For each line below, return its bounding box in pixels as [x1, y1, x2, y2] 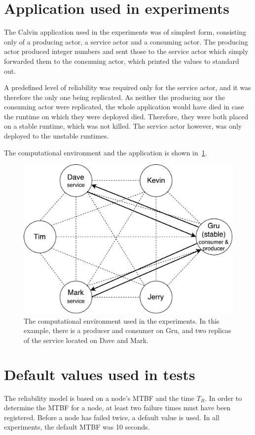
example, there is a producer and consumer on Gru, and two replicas [24, 325, 231, 336]
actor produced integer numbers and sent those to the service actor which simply [4, 46, 249, 56]
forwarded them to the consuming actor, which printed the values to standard [4, 55, 239, 66]
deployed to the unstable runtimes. [4, 131, 109, 141]
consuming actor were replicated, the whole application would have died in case [4, 101, 244, 112]
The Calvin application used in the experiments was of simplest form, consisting [4, 27, 246, 37]
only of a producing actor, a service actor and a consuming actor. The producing [4, 36, 248, 47]
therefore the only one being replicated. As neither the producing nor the [4, 92, 225, 102]
